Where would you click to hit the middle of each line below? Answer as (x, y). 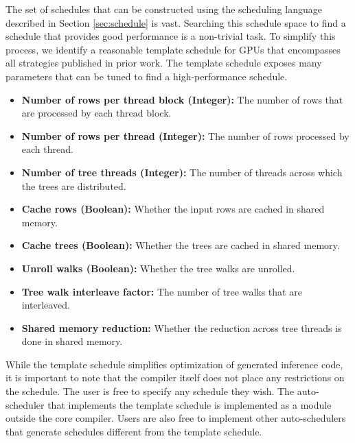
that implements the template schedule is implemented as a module (190, 404)
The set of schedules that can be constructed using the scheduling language (164, 9)
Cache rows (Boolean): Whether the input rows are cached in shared (173, 209)
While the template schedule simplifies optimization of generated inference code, (174, 364)
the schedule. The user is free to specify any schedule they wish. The (150, 391)
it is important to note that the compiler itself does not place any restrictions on (175, 378)
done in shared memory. (72, 341)
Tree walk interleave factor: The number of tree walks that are (162, 291)
